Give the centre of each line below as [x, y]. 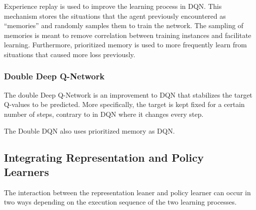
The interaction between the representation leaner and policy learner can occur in [128, 192]
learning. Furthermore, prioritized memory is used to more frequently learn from [126, 45]
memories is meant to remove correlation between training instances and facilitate [128, 35]
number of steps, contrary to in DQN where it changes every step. [104, 114]
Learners [27, 171]
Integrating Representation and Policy [104, 157]
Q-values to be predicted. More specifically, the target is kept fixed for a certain [125, 104]
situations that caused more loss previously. [70, 54]
